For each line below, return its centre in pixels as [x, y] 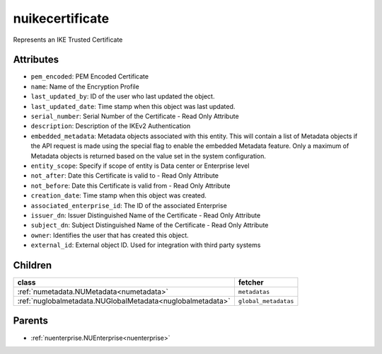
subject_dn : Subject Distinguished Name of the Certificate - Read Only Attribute [150, 225]
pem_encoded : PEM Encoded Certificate [89, 76]
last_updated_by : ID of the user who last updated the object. [123, 96]
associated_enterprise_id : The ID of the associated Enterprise [129, 205]
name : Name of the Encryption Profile [85, 86]
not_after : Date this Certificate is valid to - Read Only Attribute [125, 176]
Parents [31, 321]
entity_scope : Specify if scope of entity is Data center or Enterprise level [140, 166]
